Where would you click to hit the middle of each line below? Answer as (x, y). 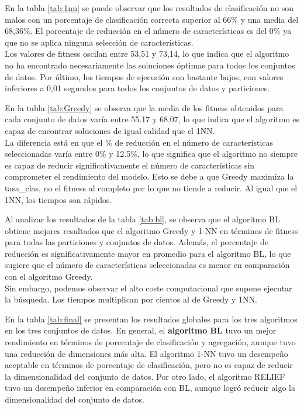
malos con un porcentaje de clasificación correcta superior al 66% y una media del (152, 19)
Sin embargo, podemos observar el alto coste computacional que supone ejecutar (148, 288)
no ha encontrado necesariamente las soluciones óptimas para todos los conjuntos (150, 65)
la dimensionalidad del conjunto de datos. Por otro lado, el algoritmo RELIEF (145, 376)
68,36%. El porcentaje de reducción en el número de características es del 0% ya (148, 31)
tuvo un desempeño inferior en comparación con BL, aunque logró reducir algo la (150, 388)
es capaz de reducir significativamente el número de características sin (130, 165)
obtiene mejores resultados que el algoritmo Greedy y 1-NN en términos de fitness (151, 230)
